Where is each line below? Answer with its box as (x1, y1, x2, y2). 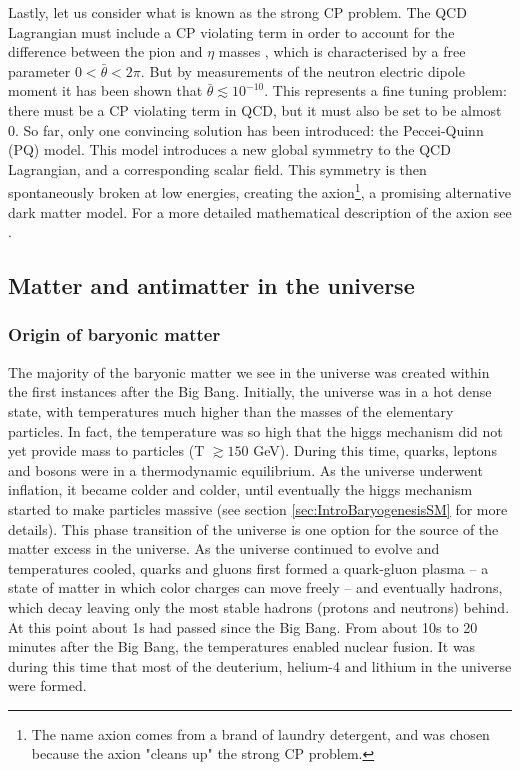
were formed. (8, 675, 87, 696)
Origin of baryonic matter (8, 322, 221, 347)
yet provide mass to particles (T (8, 440, 205, 461)
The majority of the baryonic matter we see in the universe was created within (8, 361, 490, 382)
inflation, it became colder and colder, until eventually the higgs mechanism (8, 479, 473, 500)
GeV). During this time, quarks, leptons (253, 440, 497, 461)
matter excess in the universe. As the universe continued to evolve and (8, 538, 440, 559)
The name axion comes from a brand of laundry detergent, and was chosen (31, 723, 490, 744)
